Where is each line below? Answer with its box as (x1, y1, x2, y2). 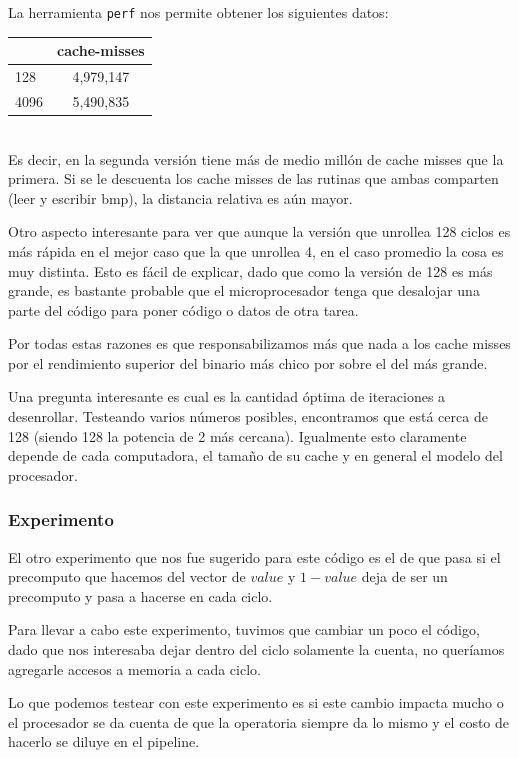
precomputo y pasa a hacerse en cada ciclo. (8, 585, 273, 606)
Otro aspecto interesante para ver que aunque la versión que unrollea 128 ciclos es (8, 221, 511, 242)
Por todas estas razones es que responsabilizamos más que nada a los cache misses (8, 333, 511, 354)
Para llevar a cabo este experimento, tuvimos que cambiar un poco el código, (8, 619, 480, 640)
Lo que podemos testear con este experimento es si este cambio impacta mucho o (8, 692, 504, 713)
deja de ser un (361, 566, 448, 587)
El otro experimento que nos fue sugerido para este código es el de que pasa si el (8, 546, 501, 567)
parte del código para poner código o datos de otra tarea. (8, 299, 359, 320)
